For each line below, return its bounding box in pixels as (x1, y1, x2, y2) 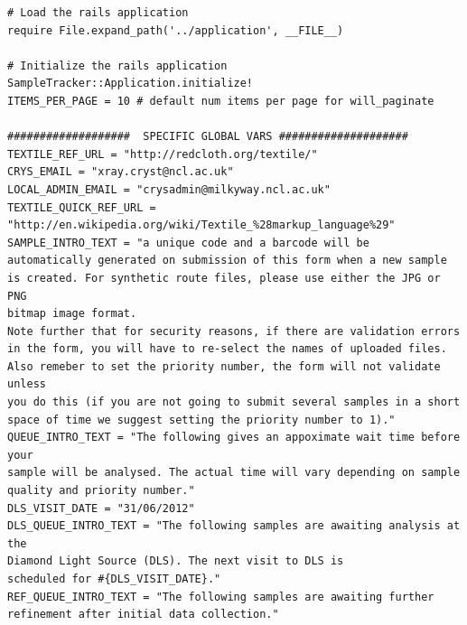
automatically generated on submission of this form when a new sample (7, 254, 447, 267)
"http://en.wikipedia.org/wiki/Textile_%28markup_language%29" (7, 219, 396, 232)
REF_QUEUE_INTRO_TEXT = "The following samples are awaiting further (7, 590, 434, 603)
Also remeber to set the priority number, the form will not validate (7, 359, 441, 373)
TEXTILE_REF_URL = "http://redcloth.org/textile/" (7, 147, 318, 161)
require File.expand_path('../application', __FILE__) (7, 23, 344, 37)
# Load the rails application (7, 6, 189, 19)
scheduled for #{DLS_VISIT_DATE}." (7, 573, 221, 585)
